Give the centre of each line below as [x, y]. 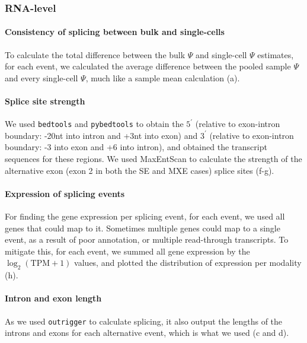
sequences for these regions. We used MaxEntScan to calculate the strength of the [153, 159]
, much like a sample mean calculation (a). [163, 77]
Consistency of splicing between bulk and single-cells [115, 32]
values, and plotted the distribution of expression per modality [188, 263]
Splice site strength [45, 101]
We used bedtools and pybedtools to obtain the [94, 124]
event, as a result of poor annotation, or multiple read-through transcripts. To [147, 239]
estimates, [276, 54]
